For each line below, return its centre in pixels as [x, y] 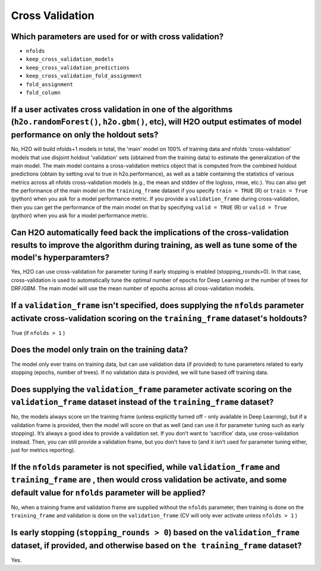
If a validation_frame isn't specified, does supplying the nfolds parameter [158, 305]
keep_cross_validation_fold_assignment [84, 76]
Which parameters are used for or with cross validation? [117, 37]
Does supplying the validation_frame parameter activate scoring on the [152, 389]
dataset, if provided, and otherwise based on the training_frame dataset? [157, 545]
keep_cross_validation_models [70, 59]
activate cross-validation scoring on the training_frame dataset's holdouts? [159, 318]
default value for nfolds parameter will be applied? [108, 493]
